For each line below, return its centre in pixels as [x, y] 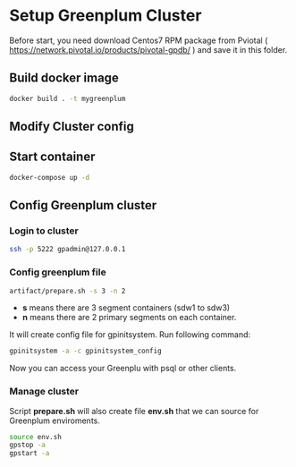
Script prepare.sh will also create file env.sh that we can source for [134, 411]
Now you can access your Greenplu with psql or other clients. [123, 369]
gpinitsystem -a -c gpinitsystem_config [86, 351]
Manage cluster [44, 392]
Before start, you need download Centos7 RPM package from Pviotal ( [139, 40]
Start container [52, 157]
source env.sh [36, 437]
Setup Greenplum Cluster [106, 16]
